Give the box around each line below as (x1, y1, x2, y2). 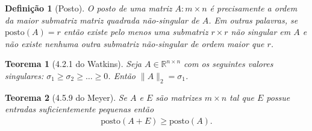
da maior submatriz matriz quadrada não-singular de (5, 13, 199, 26)
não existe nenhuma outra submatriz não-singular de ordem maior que (5, 37, 264, 50)
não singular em (231, 25, 291, 38)
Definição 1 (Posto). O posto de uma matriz (5, 2, 172, 14)
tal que (229, 91, 254, 103)
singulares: (5, 69, 44, 81)
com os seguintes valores (184, 57, 273, 70)
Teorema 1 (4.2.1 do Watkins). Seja (5, 57, 142, 70)
